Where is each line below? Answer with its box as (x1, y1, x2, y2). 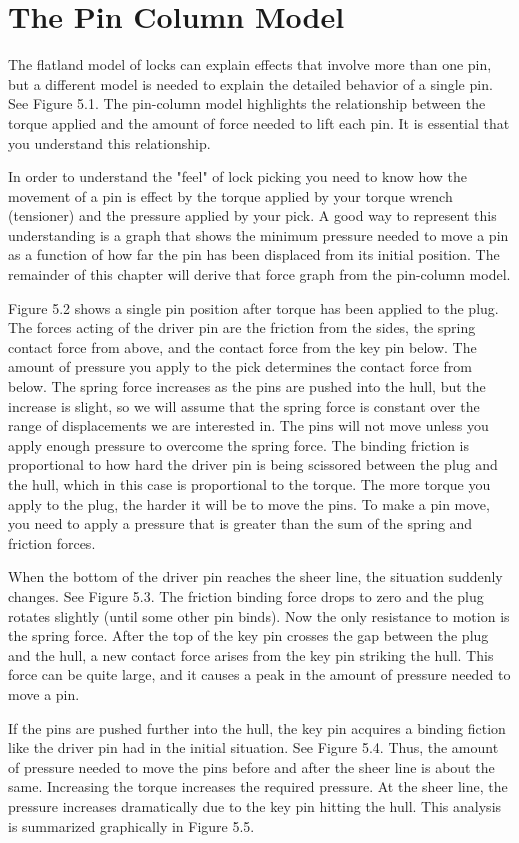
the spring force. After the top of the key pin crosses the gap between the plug (8, 625, 489, 646)
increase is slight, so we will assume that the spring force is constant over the (8, 395, 480, 416)
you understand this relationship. (8, 132, 211, 153)
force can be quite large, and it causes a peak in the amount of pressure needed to (8, 664, 511, 685)
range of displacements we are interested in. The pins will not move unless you (8, 415, 489, 436)
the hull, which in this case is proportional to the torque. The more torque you (8, 474, 491, 494)
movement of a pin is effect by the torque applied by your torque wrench (8, 185, 453, 206)
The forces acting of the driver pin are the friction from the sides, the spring (8, 317, 476, 338)
